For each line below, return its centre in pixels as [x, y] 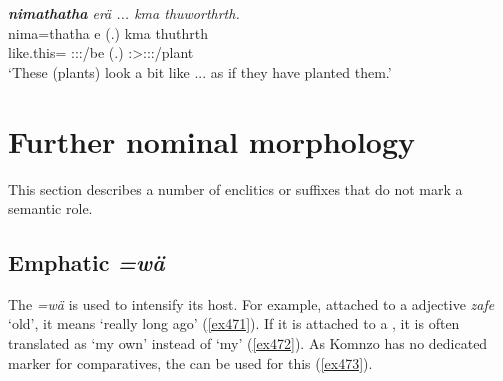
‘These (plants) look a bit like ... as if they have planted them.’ [200, 71]
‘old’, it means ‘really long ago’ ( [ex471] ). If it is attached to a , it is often [234, 323]
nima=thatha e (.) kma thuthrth [108, 32]
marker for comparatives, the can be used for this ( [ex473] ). [190, 362]
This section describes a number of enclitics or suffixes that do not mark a [235, 188]
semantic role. [50, 208]
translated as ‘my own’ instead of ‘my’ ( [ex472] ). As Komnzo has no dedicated [248, 343]
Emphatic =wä [86, 262]
